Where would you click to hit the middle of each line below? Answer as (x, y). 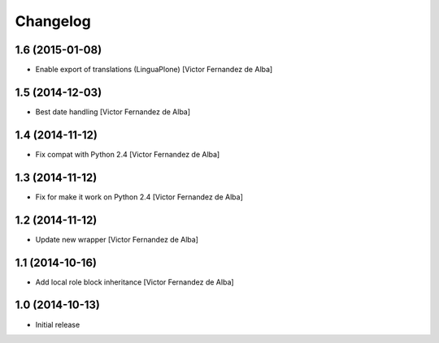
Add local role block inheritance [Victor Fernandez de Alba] (135, 282)
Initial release (58, 324)
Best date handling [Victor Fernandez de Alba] (113, 111)
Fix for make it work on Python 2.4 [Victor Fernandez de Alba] (139, 197)
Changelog (53, 21)
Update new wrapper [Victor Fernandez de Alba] (117, 239)
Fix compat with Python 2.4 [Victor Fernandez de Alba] (128, 154)
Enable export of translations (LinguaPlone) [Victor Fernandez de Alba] (154, 70)
